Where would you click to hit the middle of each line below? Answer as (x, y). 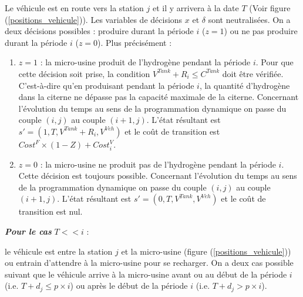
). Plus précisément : (135, 42)
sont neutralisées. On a (249, 19)
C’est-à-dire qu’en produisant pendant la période (106, 85)
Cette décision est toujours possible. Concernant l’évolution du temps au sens (158, 176)
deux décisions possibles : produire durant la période (99, 31)
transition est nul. (51, 211)
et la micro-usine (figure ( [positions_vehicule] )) (206, 251)
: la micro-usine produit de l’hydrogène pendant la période (145, 62)
